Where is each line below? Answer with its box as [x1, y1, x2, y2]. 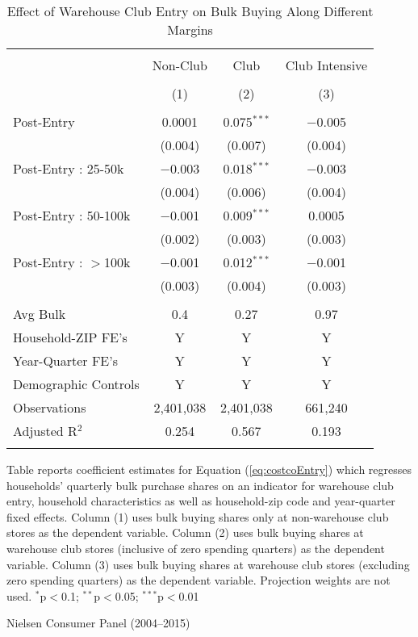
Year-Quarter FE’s [13, 351, 119, 370]
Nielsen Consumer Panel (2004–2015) [6, 614, 190, 631]
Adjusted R [13, 421, 77, 440]
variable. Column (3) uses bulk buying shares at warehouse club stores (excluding [6, 555, 410, 572]
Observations [13, 398, 86, 417]
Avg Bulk [13, 304, 66, 323]
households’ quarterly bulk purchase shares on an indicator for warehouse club [6, 476, 394, 493]
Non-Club [152, 56, 207, 74]
